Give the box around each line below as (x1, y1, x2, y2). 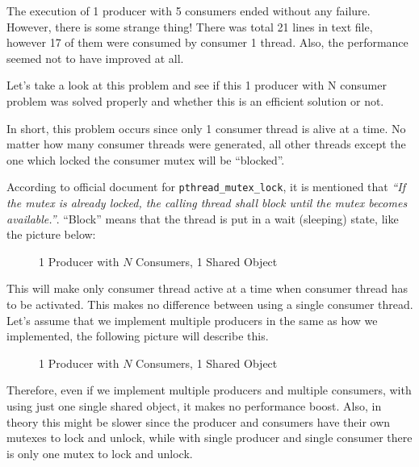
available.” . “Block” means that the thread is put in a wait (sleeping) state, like (6, 210, 399, 227)
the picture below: (6, 226, 96, 243)
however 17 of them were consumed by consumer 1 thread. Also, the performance (6, 34, 409, 51)
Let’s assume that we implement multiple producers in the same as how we (6, 311, 378, 328)
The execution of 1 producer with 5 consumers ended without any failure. (6, 2, 371, 19)
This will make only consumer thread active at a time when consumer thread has (6, 280, 409, 297)
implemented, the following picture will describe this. (6, 327, 269, 344)
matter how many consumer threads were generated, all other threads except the (6, 136, 406, 152)
